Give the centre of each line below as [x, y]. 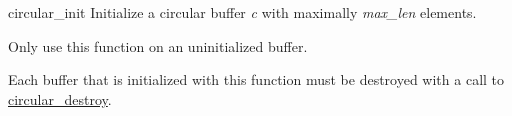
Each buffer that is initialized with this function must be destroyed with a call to [256, 79]
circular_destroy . [60, 98]
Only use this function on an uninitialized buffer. [158, 45]
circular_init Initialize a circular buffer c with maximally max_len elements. [242, 12]
